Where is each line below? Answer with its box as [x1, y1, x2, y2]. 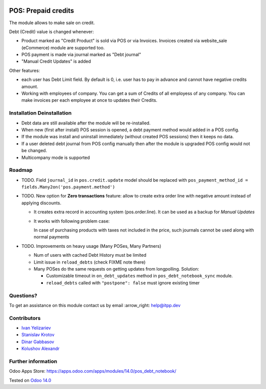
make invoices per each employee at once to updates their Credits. [21, 97, 158, 103]
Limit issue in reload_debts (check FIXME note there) [33, 259, 146, 265]
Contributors [9, 314, 41, 321]
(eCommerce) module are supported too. [21, 44, 105, 50]
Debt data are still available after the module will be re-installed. [21, 120, 151, 126]
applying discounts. [21, 200, 62, 206]
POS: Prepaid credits [9, 6, 74, 15]
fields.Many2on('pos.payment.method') [21, 184, 115, 190]
